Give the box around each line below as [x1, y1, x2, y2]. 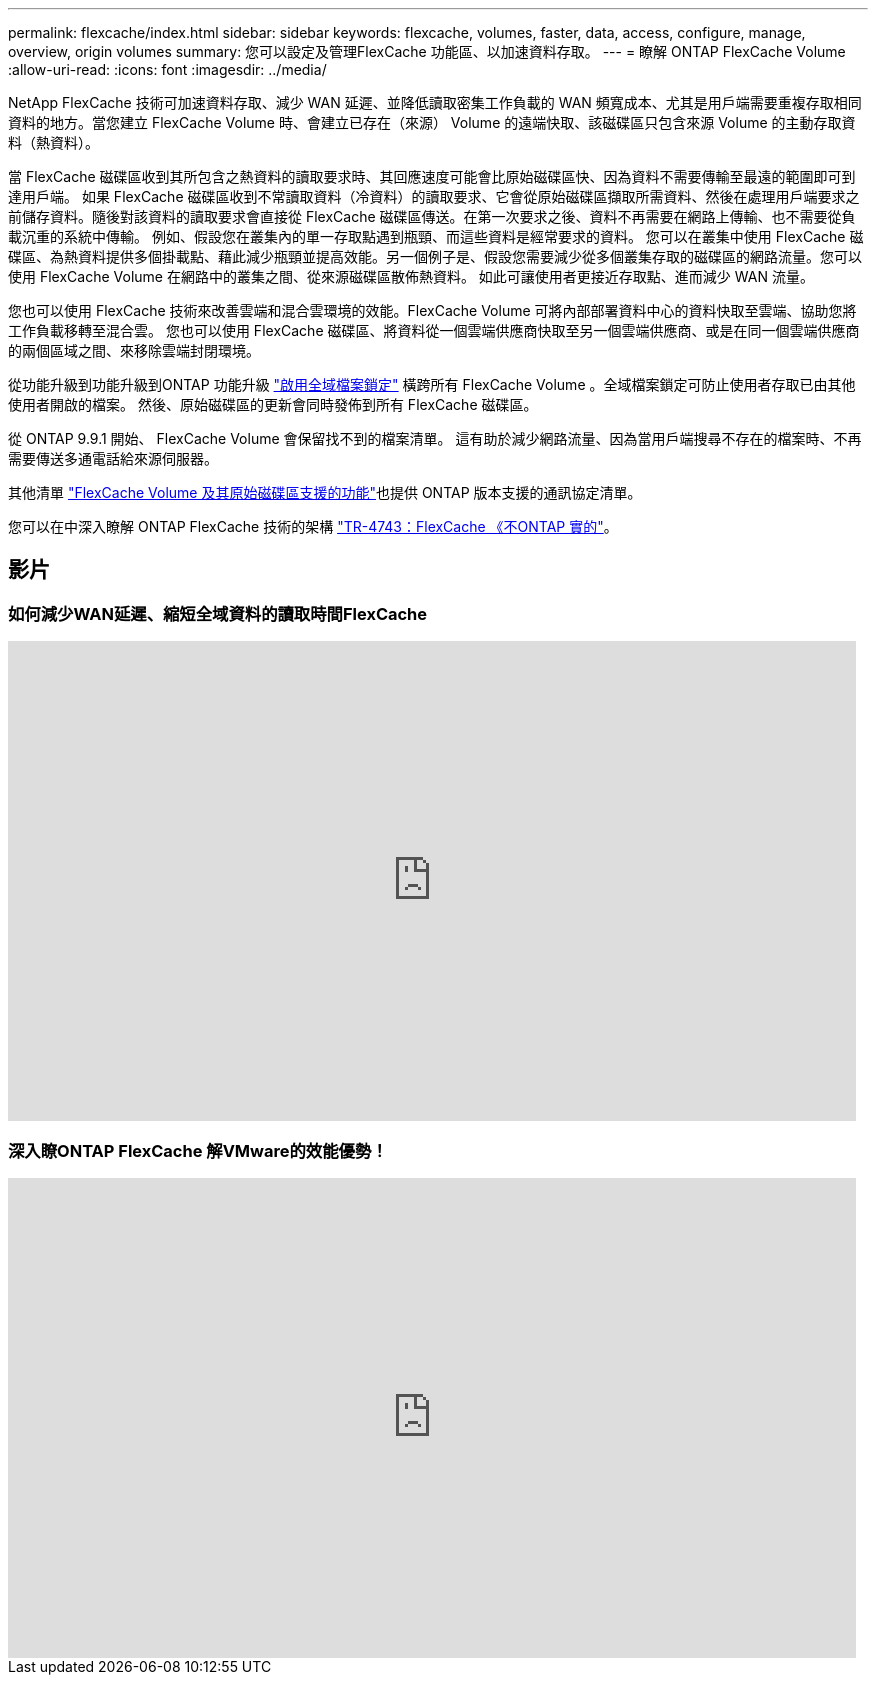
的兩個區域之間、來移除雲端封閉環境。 [8, 342, 260, 359]
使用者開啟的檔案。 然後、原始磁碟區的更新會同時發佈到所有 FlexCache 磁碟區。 [8, 396, 538, 413]
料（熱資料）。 [8, 134, 99, 151]
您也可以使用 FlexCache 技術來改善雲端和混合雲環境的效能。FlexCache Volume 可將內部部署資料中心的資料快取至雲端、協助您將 [8, 302, 857, 319]
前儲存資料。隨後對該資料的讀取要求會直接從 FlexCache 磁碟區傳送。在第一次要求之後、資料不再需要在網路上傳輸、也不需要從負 [8, 208, 856, 225]
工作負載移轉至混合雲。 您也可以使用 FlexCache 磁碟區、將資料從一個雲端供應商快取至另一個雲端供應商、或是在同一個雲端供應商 [8, 322, 860, 339]
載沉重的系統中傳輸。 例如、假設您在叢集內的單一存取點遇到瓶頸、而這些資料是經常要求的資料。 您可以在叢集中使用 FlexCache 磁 [8, 228, 864, 245]
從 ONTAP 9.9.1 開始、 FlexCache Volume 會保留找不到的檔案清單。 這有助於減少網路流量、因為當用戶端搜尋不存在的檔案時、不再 [8, 430, 862, 447]
